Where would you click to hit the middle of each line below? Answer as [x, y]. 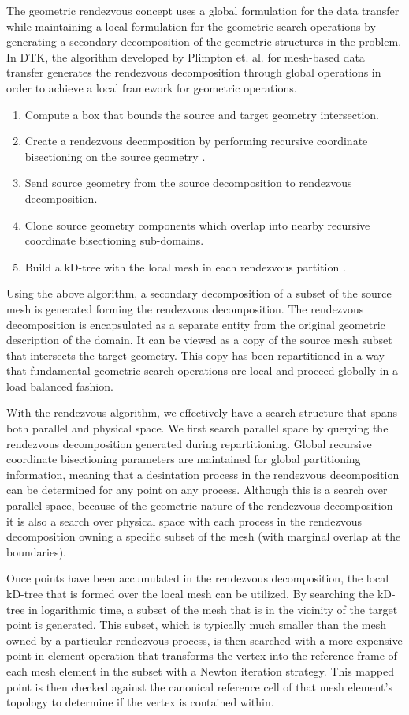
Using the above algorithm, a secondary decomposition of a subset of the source [199, 293]
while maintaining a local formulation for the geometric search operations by [191, 26]
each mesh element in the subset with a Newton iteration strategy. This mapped [200, 670]
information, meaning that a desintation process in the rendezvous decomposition [203, 474]
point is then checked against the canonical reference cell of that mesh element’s [199, 686]
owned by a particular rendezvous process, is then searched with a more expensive [204, 640]
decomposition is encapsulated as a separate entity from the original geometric [196, 324]
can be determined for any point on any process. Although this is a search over [197, 490]
